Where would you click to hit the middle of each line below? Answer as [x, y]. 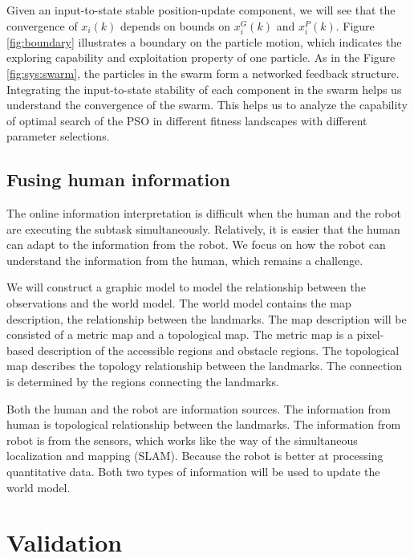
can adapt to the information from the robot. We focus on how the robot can [196, 244]
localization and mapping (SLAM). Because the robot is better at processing [195, 456]
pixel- [370, 334]
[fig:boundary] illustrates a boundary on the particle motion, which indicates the [204, 41]
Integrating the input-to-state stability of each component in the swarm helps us [204, 89]
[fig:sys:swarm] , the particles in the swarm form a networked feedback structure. [203, 73]
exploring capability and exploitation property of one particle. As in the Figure [201, 57]
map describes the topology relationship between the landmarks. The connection [205, 366]
